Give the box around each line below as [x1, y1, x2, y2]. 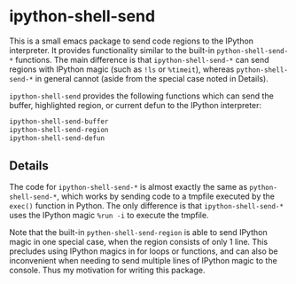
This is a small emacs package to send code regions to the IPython [9, 35, 254, 46]
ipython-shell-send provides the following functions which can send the [9, 91, 275, 101]
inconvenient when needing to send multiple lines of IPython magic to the [9, 256, 277, 266]
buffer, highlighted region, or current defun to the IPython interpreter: [9, 99, 262, 110]
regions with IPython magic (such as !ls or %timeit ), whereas [9, 64, 235, 75]
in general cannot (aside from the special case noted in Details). [35, 73, 269, 83]
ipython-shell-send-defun [9, 133, 105, 143]
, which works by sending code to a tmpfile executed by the [56, 191, 275, 201]
